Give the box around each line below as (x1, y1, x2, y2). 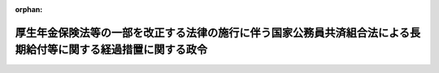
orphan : (15, 5, 43, 14)
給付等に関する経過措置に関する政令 (25, 43, 207, 57)
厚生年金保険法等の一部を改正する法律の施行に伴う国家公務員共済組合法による (15, 25, 411, 40)
